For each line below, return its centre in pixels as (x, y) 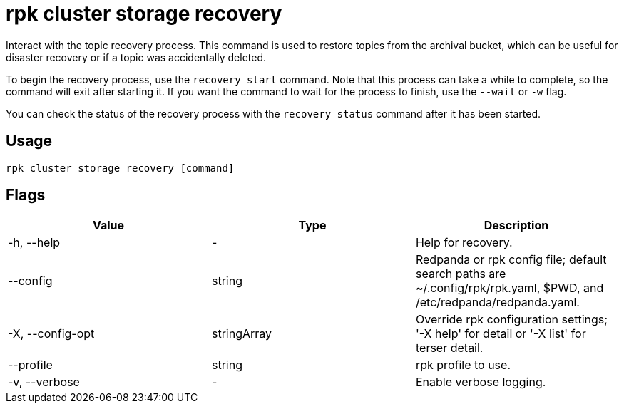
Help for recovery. (464, 243)
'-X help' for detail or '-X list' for (501, 334)
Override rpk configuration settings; (512, 320)
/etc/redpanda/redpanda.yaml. (497, 302)
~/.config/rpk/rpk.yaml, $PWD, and (510, 288)
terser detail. (449, 348)
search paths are (461, 274)
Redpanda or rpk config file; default (511, 260)
